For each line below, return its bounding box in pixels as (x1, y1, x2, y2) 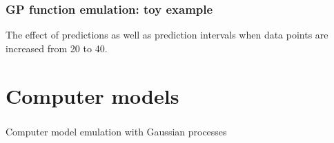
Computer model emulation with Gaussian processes (6, 124, 227, 138)
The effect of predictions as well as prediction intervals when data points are (6, 27, 328, 42)
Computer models (6, 81, 179, 109)
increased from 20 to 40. (6, 41, 108, 55)
